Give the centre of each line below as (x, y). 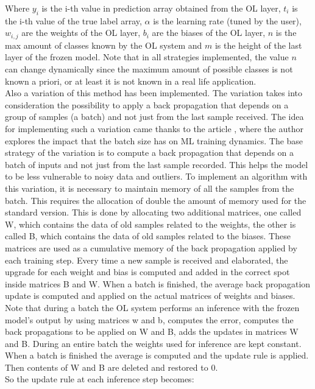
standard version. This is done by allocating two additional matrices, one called (153, 212)
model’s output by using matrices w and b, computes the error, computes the (149, 319)
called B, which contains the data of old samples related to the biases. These (148, 236)
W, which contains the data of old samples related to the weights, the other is (150, 224)
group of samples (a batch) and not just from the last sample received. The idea (154, 117)
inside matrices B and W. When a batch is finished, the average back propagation (158, 283)
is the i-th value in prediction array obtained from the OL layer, (161, 8)
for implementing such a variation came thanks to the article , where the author (154, 128)
